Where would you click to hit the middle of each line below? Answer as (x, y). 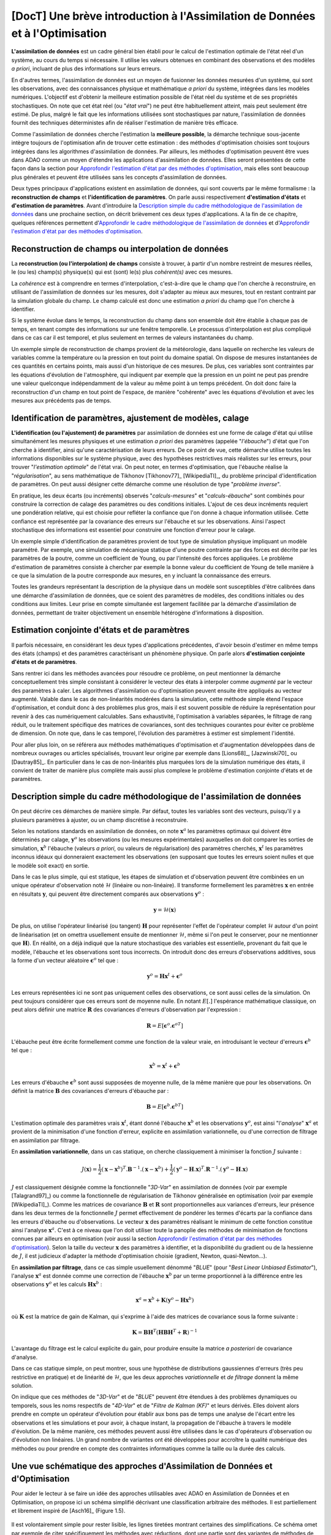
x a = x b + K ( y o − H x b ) (165, 1300)
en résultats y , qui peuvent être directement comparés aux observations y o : (108, 894)
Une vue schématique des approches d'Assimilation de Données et (142, 1466)
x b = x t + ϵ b (165, 1066)
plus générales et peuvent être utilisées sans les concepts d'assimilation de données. (119, 177)
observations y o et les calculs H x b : (57, 1284)
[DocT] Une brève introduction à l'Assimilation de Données (163, 16)
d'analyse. (25, 1357)
